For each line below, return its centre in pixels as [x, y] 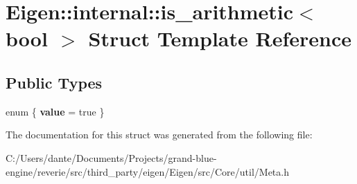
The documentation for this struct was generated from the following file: [159, 135]
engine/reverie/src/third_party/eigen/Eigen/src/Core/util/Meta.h [147, 171]
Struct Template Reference [220, 38]
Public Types [54, 82]
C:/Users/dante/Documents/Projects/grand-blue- [111, 157]
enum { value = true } [55, 111]
